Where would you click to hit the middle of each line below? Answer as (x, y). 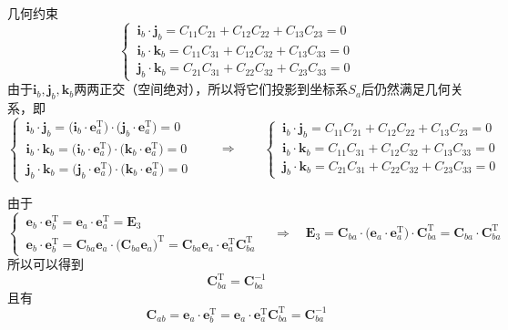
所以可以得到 (46, 264)
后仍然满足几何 (406, 89)
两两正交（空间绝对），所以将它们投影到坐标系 (211, 89)
